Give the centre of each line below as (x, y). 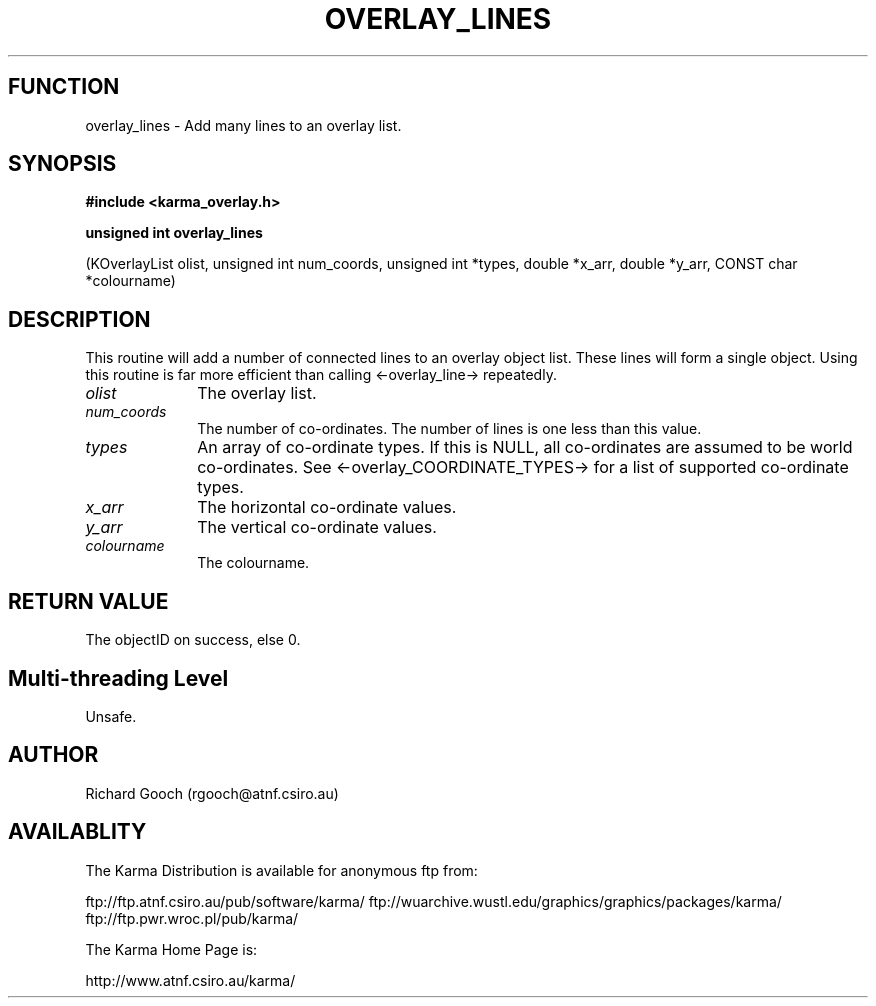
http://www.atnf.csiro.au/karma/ (190, 980)
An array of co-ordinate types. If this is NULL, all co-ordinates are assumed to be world (525, 447)
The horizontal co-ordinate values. (327, 507)
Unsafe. (111, 716)
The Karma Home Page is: (171, 949)
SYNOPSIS (62, 164)
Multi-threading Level (118, 678)
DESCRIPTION (79, 319)
